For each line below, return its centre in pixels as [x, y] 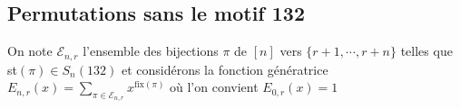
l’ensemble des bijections [151, 51]
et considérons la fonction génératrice [225, 69]
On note [30, 51]
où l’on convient [214, 87]
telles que [426, 51]
